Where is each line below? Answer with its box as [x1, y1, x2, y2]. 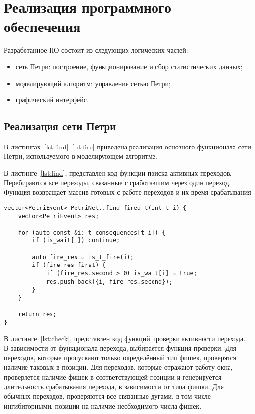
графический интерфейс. [15, 94, 89, 105]
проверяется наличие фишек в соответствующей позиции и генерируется [4, 372, 222, 382]
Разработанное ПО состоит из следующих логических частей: [4, 45, 188, 55]
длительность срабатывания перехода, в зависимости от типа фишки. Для [4, 381, 224, 391]
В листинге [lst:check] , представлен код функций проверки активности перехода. [4, 333, 246, 343]
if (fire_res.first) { [32, 262, 106, 269]
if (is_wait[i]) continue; [32, 237, 120, 244]
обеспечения [4, 16, 81, 36]
